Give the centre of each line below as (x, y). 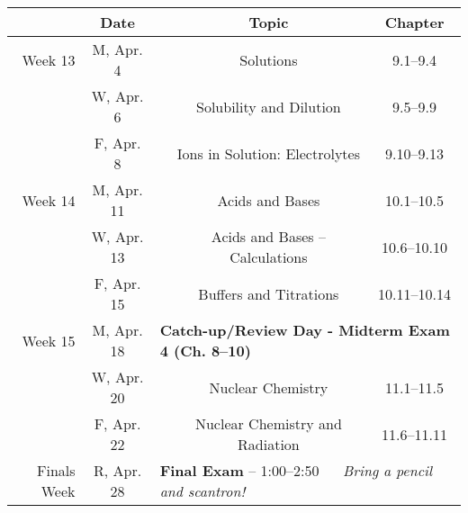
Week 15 (49, 340)
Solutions (269, 59)
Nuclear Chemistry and (268, 423)
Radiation (269, 444)
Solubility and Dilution (269, 106)
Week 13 (49, 59)
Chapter (414, 22)
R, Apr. (118, 470)
